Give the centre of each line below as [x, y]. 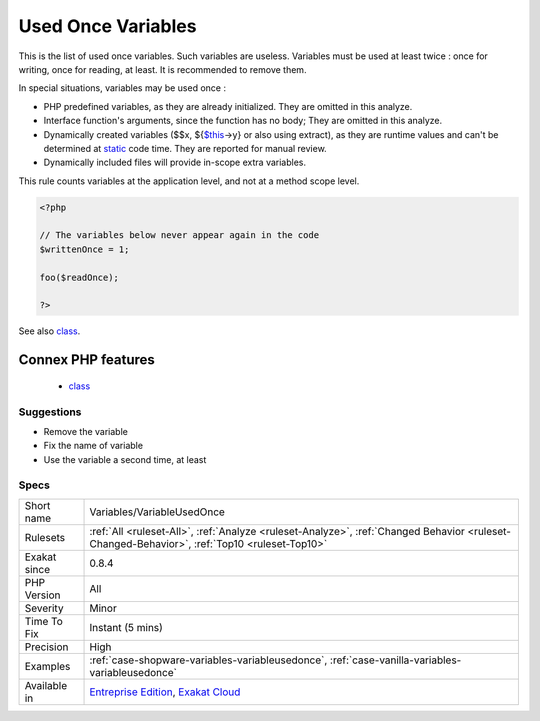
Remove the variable [86, 431]
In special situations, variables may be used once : [122, 88]
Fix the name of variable [93, 446]
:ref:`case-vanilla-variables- [396, 660]
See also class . [49, 331]
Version [42, 595]
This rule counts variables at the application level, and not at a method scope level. [189, 181]
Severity [44, 608]
